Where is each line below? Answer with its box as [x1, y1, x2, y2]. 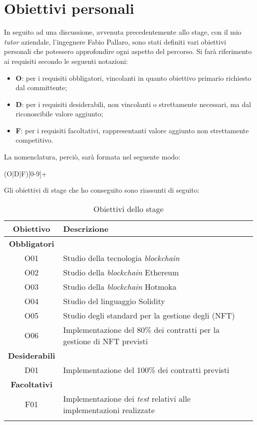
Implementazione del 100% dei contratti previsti [63, 364, 229, 375]
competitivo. [15, 135, 53, 145]
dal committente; [15, 82, 67, 93]
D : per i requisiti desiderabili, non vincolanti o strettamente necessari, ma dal [15, 99, 251, 109]
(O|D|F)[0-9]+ [4, 168, 47, 178]
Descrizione [63, 222, 109, 234]
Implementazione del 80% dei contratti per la [63, 323, 220, 335]
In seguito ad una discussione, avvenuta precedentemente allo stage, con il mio [4, 27, 242, 37]
